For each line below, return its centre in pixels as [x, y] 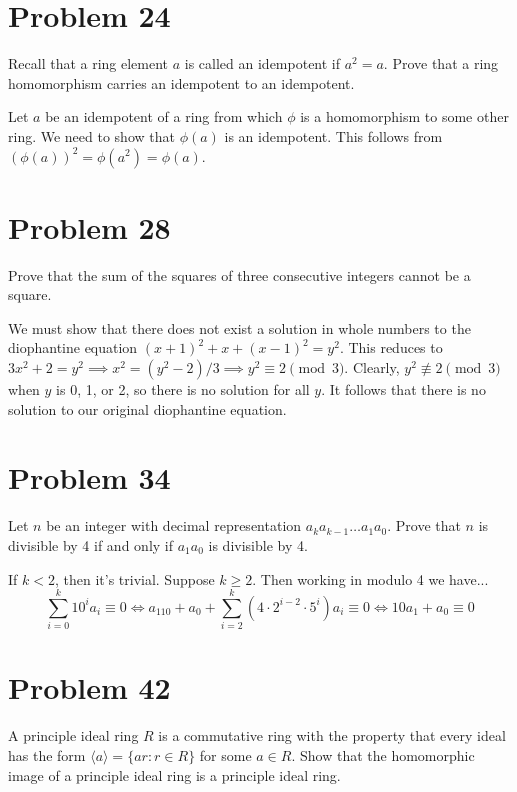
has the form [47, 754]
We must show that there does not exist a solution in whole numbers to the [239, 327]
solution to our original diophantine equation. [147, 408]
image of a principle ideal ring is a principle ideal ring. [174, 774]
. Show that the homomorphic [383, 754]
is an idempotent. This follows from [333, 135]
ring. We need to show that [91, 135]
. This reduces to [391, 347]
